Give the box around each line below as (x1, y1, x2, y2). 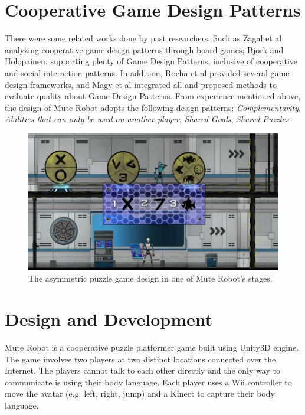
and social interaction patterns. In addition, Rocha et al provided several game (5, 66, 290, 79)
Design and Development (5, 307, 213, 331)
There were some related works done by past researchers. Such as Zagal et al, (5, 32, 284, 44)
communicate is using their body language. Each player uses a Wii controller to (5, 375, 292, 388)
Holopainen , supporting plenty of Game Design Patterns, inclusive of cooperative (5, 55, 298, 67)
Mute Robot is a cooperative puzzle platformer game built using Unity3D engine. (5, 341, 299, 354)
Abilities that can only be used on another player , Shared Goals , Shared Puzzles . (5, 113, 291, 125)
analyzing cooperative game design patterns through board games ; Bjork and (5, 43, 284, 55)
